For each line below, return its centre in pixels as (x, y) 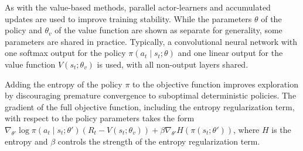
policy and (23, 30)
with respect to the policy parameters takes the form (100, 118)
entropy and (26, 141)
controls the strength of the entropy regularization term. (159, 141)
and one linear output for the (230, 53)
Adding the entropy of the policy (64, 84)
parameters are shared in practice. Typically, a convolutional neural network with (151, 41)
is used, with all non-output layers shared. (173, 64)
